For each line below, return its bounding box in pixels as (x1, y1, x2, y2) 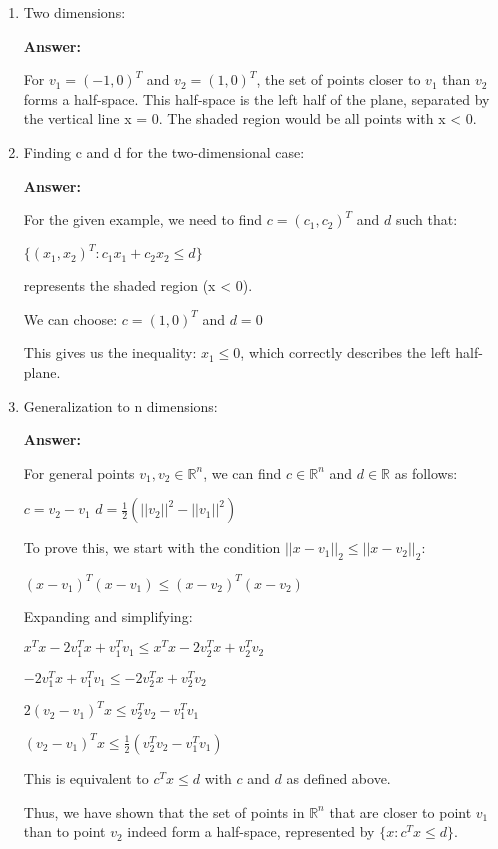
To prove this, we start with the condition (23, 537, 281, 558)
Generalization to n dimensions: (23, 395, 218, 416)
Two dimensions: (23, 2, 126, 22)
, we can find (203, 462, 282, 483)
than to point (23, 821, 106, 842)
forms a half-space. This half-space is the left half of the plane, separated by (23, 88, 490, 109)
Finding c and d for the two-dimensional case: (23, 141, 305, 162)
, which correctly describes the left (240, 342, 451, 363)
